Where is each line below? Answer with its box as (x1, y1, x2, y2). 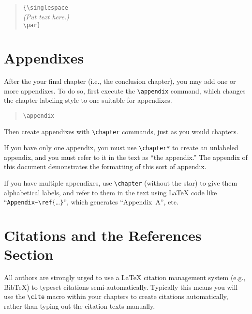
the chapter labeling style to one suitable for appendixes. (4, 95, 172, 105)
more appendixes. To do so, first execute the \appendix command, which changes (4, 85, 246, 95)
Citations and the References (4, 225, 202, 245)
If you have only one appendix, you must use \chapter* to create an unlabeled (4, 142, 238, 153)
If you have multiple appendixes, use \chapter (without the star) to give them (4, 178, 237, 188)
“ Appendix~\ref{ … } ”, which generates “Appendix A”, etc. (4, 197, 178, 207)
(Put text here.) (23, 11, 69, 21)
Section (4, 244, 54, 264)
